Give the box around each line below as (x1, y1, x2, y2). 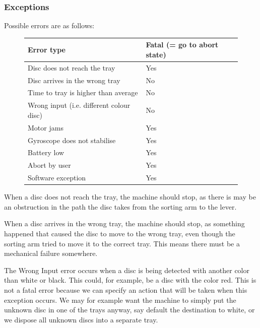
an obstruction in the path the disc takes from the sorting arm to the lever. (4, 201, 237, 212)
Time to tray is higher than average (28, 87, 138, 98)
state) (146, 49, 166, 59)
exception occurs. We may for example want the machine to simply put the (4, 294, 236, 305)
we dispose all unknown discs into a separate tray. (4, 314, 158, 324)
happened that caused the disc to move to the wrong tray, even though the (4, 228, 235, 238)
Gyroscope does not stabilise (28, 135, 116, 145)
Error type (28, 44, 66, 55)
